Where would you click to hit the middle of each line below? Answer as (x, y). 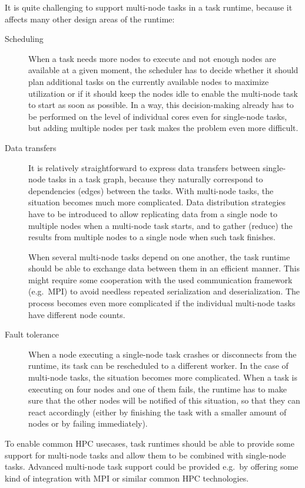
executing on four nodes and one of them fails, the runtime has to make (158, 389)
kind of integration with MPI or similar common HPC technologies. (127, 478)
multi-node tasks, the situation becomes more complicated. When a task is (163, 377)
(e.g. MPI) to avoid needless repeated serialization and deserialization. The (164, 291)
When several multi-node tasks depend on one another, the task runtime (159, 256)
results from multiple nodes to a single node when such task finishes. (152, 237)
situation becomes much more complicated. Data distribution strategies (157, 202)
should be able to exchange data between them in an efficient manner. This (164, 268)
